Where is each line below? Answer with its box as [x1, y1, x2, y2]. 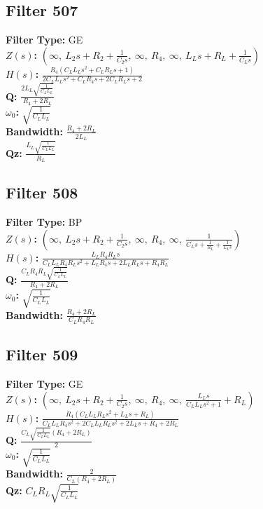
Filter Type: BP [6, 215, 83, 229]
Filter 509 [6, 344, 78, 365]
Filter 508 [6, 182, 78, 203]
